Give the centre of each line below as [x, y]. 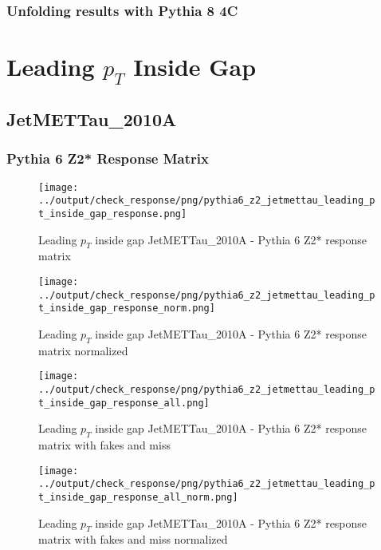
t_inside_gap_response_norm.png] [127, 309]
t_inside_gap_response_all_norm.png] [138, 498]
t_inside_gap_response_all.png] [124, 403]
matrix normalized [83, 350]
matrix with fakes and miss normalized [133, 539]
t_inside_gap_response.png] [113, 214]
